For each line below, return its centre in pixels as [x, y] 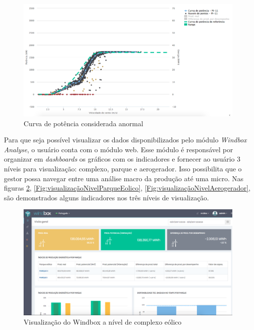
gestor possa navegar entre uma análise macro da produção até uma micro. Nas [124, 178]
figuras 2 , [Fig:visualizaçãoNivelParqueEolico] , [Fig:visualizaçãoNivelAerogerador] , [127, 188]
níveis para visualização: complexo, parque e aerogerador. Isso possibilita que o [123, 168]
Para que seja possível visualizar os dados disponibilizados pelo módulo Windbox [126, 140]
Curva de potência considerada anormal [83, 123]
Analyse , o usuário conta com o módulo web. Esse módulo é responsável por [119, 149]
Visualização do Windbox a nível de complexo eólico [103, 322]
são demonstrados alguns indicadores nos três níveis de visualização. [107, 197]
